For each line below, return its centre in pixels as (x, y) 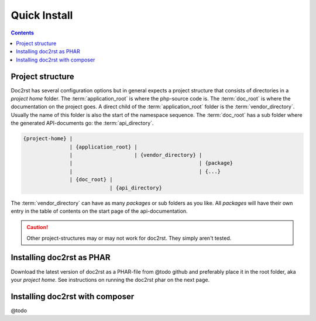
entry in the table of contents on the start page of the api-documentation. (99, 211)
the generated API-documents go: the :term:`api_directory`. (82, 123)
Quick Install (42, 15)
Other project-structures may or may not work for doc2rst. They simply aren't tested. (129, 238)
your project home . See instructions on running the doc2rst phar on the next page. (110, 279)
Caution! (37, 227)
